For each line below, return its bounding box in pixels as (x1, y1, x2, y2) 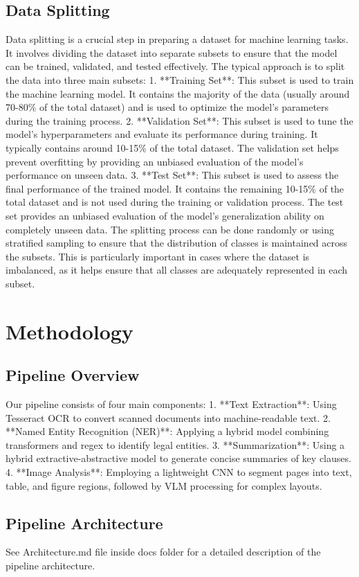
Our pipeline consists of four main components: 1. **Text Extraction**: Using (6, 397, 337, 411)
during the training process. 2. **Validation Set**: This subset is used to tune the (6, 113, 353, 127)
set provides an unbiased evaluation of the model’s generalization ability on (6, 208, 324, 222)
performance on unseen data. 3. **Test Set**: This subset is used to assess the (6, 168, 339, 182)
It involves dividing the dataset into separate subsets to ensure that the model (6, 45, 338, 60)
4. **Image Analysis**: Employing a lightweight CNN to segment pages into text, (6, 465, 352, 479)
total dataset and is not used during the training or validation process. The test (6, 195, 344, 209)
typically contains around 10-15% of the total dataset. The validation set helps (6, 140, 339, 154)
